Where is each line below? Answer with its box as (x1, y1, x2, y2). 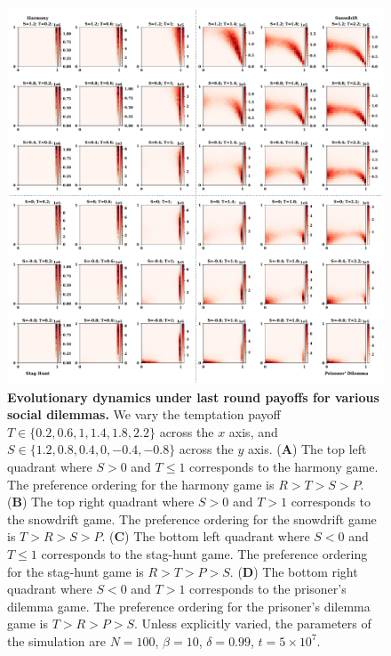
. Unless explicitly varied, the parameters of (134, 614, 371, 633)
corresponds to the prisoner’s (189, 579, 347, 598)
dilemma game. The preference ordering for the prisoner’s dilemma (7, 596, 371, 615)
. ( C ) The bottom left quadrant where (101, 527, 310, 546)
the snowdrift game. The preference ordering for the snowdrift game (7, 509, 377, 528)
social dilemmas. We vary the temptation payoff (7, 405, 281, 424)
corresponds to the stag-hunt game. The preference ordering (41, 544, 368, 563)
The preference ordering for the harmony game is (7, 474, 275, 493)
